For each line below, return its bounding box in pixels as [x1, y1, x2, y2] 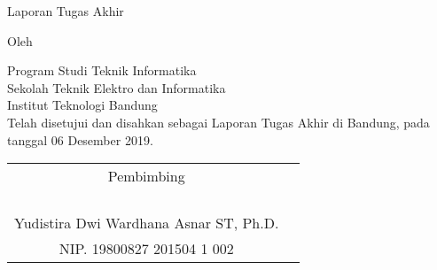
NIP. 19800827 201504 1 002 [59, 238, 234, 259]
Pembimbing [107, 166, 185, 187]
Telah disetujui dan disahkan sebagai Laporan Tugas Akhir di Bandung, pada [7, 112, 430, 131]
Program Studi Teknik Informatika [7, 61, 197, 80]
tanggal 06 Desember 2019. [7, 130, 153, 149]
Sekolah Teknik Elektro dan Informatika [7, 78, 226, 96]
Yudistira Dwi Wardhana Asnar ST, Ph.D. [14, 212, 279, 234]
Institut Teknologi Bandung [7, 96, 158, 114]
